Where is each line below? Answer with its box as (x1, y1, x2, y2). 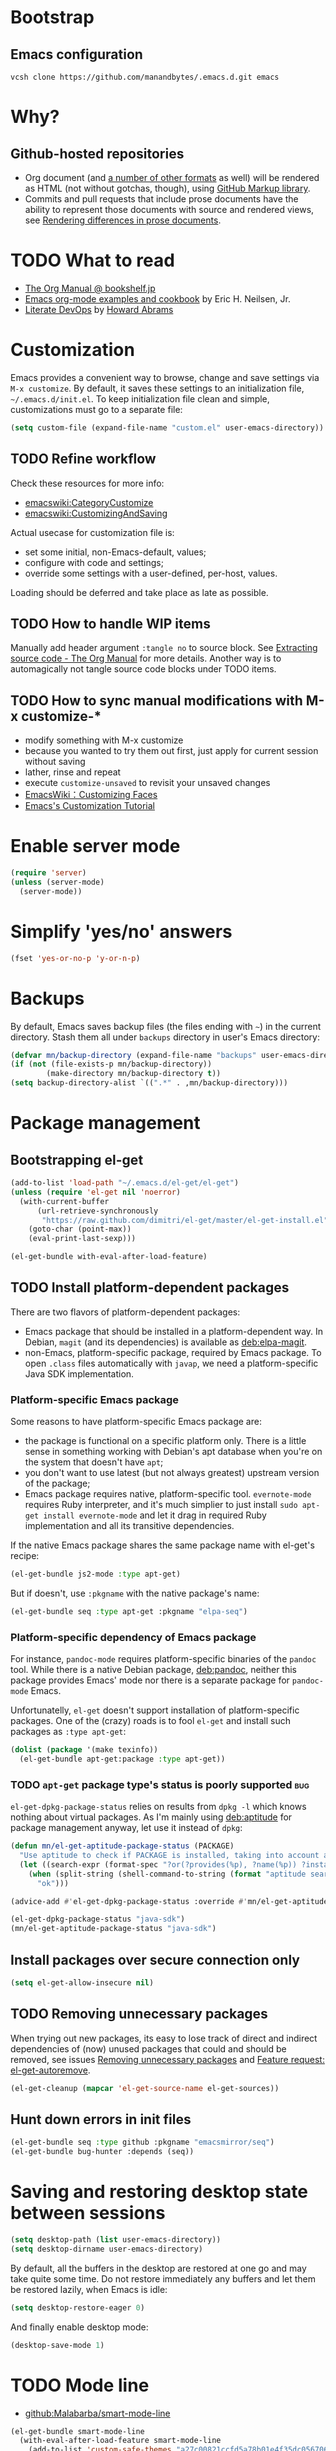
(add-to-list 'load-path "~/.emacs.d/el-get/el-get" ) (10, 1178, 240, 1188)
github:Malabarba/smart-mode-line (24, 2407, 171, 2419)
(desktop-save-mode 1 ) (10, 2340, 105, 2350)
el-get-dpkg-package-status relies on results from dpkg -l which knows (10, 1801, 307, 1813)
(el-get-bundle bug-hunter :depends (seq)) (10, 2147, 195, 2157)
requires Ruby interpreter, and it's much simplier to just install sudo (24, 1499, 298, 1511)
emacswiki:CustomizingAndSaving (24, 507, 168, 519)
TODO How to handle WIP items (10, 615, 211, 632)
